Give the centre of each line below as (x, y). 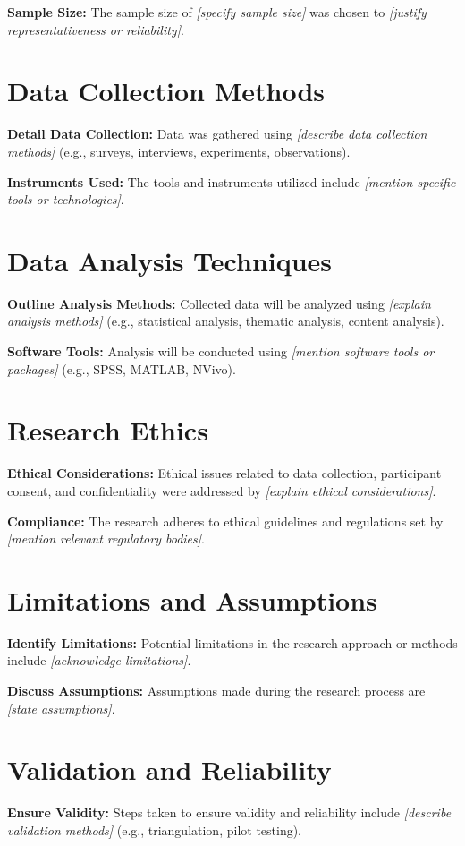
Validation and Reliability (169, 769)
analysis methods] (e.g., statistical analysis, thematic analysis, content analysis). (226, 321)
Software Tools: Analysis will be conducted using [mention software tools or (221, 351)
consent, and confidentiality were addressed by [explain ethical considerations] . (222, 490)
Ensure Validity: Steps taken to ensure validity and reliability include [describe (229, 812)
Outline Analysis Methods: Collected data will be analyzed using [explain (219, 303)
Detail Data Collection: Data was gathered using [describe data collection (217, 134)
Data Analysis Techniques (170, 260)
